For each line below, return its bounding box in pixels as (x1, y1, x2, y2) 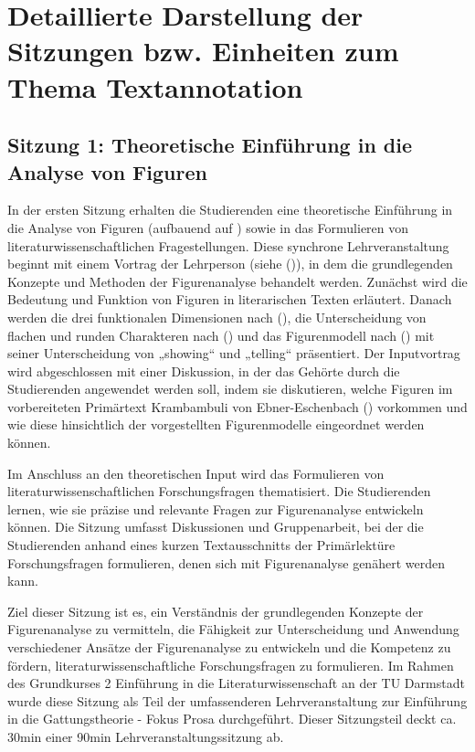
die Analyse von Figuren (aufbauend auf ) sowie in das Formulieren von (7, 217, 409, 237)
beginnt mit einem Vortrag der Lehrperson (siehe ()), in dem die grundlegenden (7, 254, 453, 273)
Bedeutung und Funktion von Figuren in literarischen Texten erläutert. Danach (7, 290, 452, 309)
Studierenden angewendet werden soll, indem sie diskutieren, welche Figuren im (7, 379, 453, 398)
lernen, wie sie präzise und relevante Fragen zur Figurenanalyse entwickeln (7, 499, 424, 518)
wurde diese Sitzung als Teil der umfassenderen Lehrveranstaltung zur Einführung (7, 691, 468, 710)
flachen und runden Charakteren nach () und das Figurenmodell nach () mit (7, 325, 435, 344)
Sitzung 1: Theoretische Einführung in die (7, 131, 413, 159)
